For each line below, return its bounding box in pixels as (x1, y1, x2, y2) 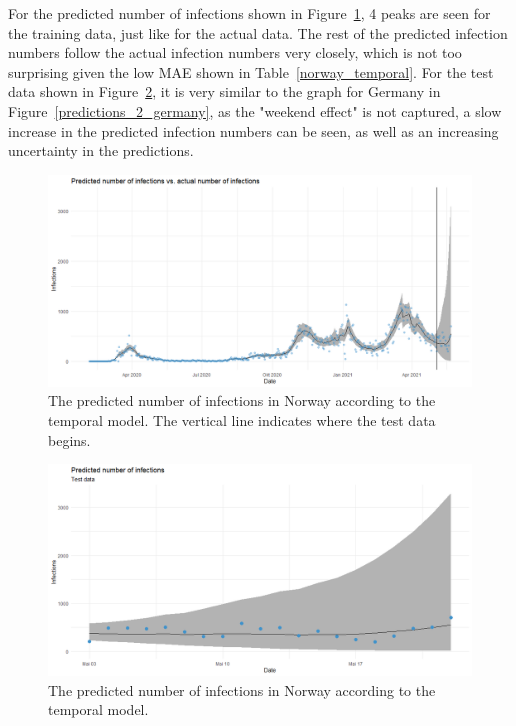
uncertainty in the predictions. (8, 140, 194, 161)
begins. (48, 429, 91, 450)
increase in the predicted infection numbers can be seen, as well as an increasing (8, 120, 499, 141)
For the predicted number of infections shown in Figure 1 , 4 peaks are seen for (8, 3, 491, 23)
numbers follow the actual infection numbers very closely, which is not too (8, 42, 462, 63)
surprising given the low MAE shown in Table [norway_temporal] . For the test (8, 61, 494, 82)
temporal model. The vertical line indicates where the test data (48, 409, 436, 430)
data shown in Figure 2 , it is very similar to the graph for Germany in (8, 81, 441, 102)
